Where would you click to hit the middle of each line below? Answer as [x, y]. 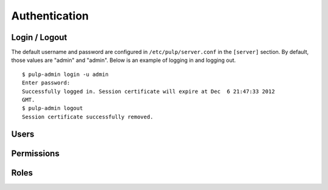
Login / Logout [39, 37]
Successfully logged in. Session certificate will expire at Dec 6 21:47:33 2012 [149, 91]
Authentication [50, 16]
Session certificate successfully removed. [88, 117]
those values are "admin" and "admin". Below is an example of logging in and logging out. [124, 60]
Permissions [36, 153]
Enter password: [46, 83]
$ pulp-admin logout [53, 108]
